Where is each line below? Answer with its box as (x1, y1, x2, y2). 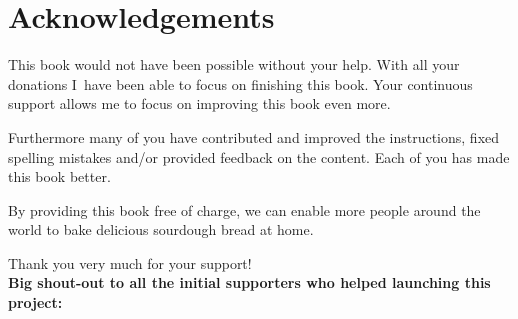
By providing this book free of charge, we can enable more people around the (8, 199, 481, 220)
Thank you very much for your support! (8, 252, 252, 273)
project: (8, 292, 63, 313)
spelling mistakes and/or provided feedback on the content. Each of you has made (8, 146, 510, 167)
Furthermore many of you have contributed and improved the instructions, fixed (8, 126, 500, 147)
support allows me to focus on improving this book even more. (8, 93, 391, 114)
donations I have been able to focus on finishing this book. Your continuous (8, 73, 473, 94)
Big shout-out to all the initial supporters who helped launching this (8, 272, 491, 293)
